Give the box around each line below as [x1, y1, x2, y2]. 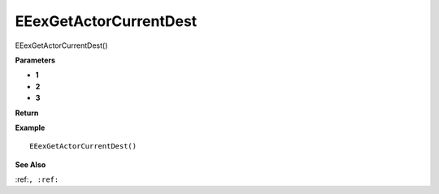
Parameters [15, 55, 56, 65]
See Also [15, 159, 46, 170]
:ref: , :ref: [15, 175, 59, 184]
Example [15, 123, 46, 132]
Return [15, 108, 39, 118]
